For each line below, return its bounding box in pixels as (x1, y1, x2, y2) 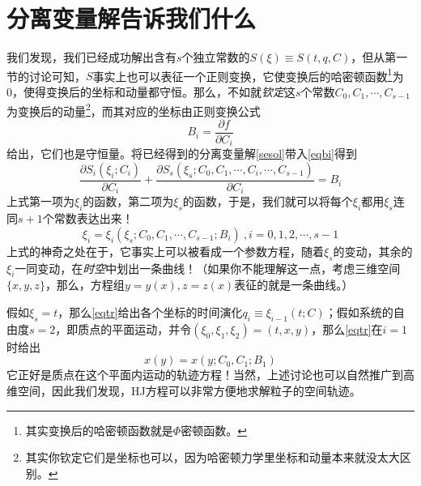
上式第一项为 (6, 193, 74, 210)
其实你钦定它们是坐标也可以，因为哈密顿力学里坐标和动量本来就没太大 (25, 449, 400, 466)
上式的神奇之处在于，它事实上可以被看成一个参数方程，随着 (6, 242, 324, 259)
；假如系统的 (325, 303, 393, 320)
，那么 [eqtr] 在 (311, 320, 383, 337)
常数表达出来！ (53, 210, 134, 227)
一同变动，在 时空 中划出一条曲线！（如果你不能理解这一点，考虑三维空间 (15, 259, 401, 276)
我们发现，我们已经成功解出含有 (6, 49, 176, 66)
